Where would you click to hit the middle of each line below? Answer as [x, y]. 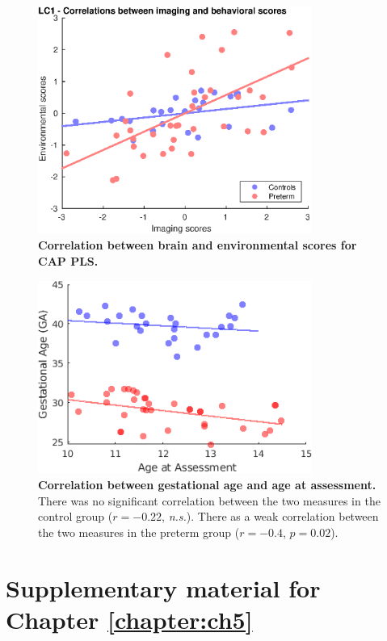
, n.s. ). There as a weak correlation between [270, 516]
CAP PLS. [68, 261]
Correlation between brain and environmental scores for [198, 245]
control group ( [76, 516]
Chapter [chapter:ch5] [129, 619]
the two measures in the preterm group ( [139, 532]
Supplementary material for [163, 587]
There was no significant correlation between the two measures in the [209, 500]
